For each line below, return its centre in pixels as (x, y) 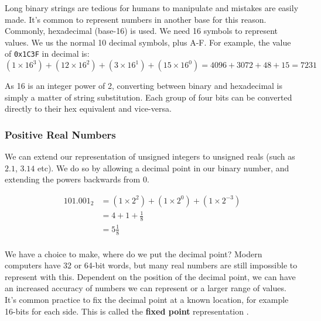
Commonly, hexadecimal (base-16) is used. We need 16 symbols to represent (141, 31)
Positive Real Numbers (60, 134)
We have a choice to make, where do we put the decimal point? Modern (134, 253)
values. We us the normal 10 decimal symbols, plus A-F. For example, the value (148, 42)
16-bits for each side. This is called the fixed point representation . (127, 311)
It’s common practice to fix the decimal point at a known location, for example (147, 299)
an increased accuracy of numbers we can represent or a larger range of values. (146, 288)
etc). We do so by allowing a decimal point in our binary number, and (163, 168)
